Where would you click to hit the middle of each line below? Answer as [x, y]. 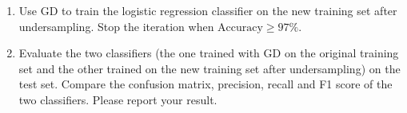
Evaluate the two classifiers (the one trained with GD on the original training [209, 53]
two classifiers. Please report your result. [118, 99]
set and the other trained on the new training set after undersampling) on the [209, 68]
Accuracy [240, 27]
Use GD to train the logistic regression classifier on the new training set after [208, 10]
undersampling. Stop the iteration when [116, 26]
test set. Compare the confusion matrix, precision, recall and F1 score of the [205, 84]
